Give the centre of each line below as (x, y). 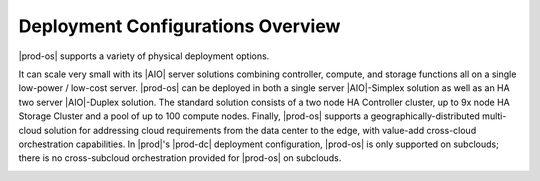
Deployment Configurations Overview (179, 26)
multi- (494, 116)
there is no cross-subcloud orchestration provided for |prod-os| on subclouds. (180, 158)
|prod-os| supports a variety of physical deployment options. (144, 56)
